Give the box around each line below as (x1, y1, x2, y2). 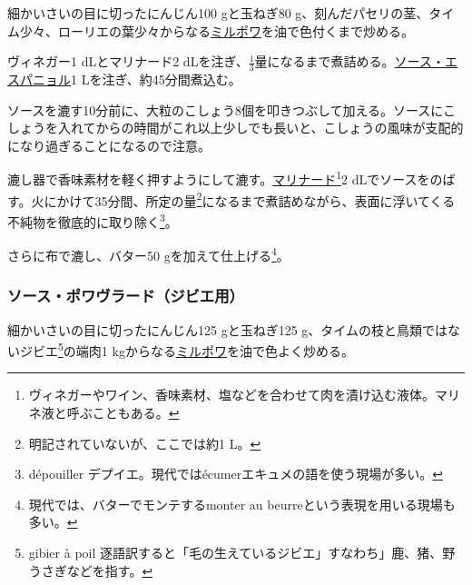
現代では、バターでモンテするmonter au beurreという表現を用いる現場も (28, 494, 456, 513)
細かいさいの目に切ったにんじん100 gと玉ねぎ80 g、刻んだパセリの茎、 (7, 4, 429, 22)
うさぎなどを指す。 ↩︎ (28, 560, 153, 580)
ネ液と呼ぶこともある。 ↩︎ (28, 403, 180, 422)
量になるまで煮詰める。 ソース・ (254, 52, 445, 71)
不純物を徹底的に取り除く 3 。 (7, 209, 178, 231)
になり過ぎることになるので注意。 (7, 135, 211, 154)
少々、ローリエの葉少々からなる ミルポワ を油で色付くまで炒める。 (19, 21, 414, 40)
